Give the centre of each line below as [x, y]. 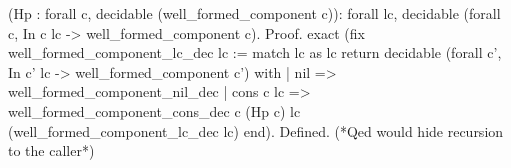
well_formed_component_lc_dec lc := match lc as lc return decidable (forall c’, [255, 52]
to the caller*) [51, 150]
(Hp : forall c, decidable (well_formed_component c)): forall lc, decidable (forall [254, 13]
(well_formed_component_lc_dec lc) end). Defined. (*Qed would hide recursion [256, 130]
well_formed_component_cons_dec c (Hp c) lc [154, 110]
